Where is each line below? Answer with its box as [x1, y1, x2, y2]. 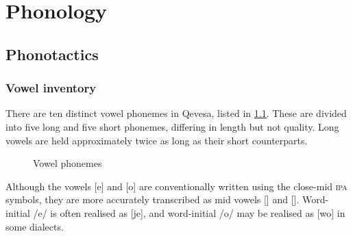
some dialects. [5, 219, 64, 233]
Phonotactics [5, 43, 99, 64]
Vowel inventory [5, 79, 97, 96]
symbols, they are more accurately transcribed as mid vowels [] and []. [5, 192, 300, 207]
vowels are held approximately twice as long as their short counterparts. [5, 133, 308, 147]
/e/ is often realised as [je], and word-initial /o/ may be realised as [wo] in [33, 205, 345, 220]
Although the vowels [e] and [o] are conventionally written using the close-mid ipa [5, 179, 348, 193]
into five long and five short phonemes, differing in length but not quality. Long [5, 119, 339, 133]
